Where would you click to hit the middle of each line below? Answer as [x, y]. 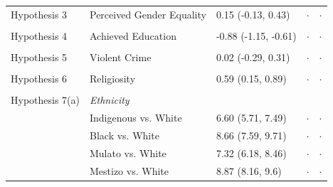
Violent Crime [121, 57]
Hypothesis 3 [39, 14]
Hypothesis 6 [39, 79]
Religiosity [113, 79]
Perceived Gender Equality [148, 14]
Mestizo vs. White [129, 170]
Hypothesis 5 [39, 57]
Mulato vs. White [128, 153]
